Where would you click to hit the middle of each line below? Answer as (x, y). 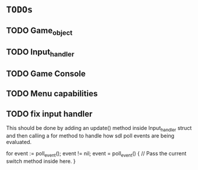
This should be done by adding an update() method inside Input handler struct (99, 128)
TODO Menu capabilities (52, 94)
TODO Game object (39, 31)
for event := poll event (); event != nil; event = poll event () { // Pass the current (96, 154)
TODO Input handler (40, 53)
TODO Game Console (46, 73)
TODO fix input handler (49, 114)
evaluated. (19, 142)
